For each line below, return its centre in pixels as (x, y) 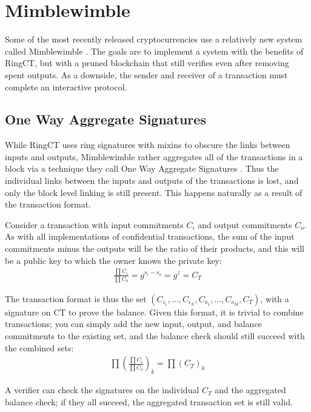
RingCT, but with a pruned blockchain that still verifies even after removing (147, 63)
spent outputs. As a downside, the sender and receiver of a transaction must (146, 74)
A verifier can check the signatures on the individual (102, 390)
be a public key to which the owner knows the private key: (113, 260)
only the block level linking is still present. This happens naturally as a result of (154, 192)
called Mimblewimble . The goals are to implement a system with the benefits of (154, 51)
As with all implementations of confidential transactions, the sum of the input (150, 236)
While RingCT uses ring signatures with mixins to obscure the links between (148, 145)
